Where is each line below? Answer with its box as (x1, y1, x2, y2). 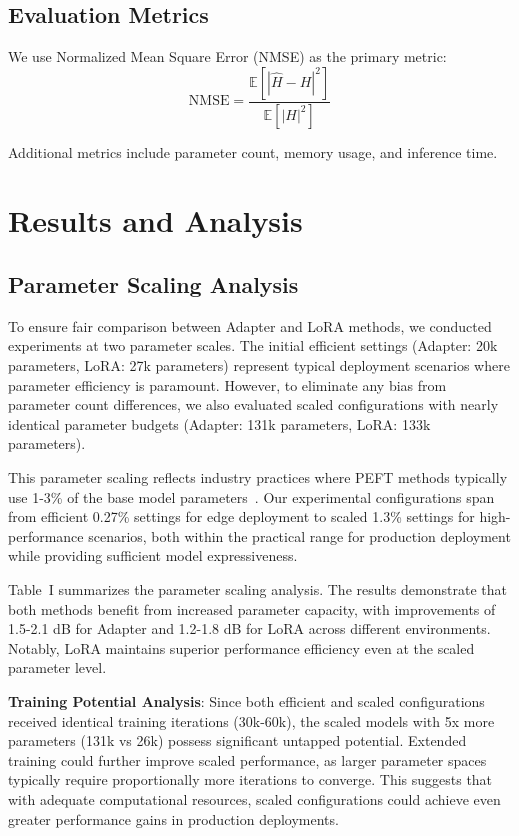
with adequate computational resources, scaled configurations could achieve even (8, 788, 501, 809)
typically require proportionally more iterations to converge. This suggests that (8, 769, 493, 790)
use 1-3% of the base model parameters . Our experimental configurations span (8, 486, 495, 507)
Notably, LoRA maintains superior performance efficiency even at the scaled (8, 637, 475, 658)
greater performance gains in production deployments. (8, 808, 339, 829)
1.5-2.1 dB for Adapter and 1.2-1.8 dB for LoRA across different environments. (8, 618, 491, 639)
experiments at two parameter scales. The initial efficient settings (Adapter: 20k (8, 335, 498, 356)
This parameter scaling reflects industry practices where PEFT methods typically (8, 467, 508, 487)
